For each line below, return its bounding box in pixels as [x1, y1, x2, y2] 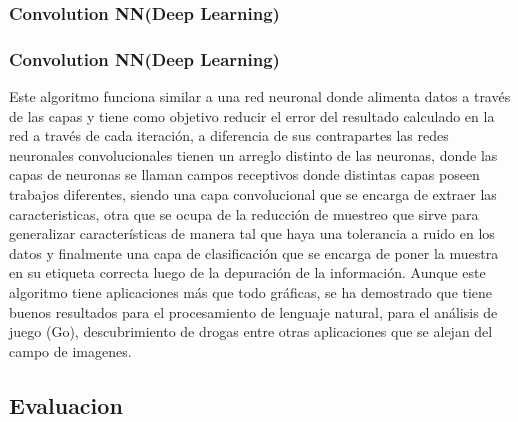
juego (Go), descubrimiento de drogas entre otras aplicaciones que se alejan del [9, 321, 493, 342]
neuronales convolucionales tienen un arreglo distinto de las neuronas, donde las [9, 144, 498, 165]
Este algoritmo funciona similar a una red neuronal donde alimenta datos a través [9, 86, 511, 107]
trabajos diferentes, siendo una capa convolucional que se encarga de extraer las [9, 184, 497, 205]
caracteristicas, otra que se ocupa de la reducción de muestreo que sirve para [9, 203, 479, 224]
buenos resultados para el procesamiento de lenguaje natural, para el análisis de [9, 301, 498, 322]
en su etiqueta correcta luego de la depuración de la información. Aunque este [9, 262, 486, 283]
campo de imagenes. [9, 340, 132, 361]
